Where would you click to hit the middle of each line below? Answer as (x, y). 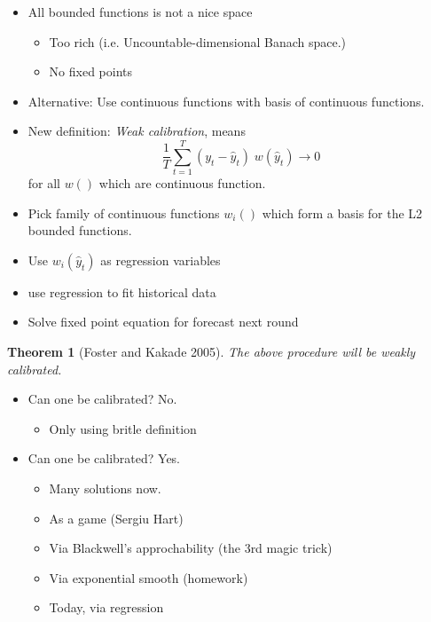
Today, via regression (106, 607)
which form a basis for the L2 (342, 213)
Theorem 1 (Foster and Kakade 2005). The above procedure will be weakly (212, 352)
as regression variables (161, 260)
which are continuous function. (182, 183)
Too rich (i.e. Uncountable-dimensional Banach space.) (198, 41)
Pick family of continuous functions (124, 213)
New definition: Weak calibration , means (137, 131)
